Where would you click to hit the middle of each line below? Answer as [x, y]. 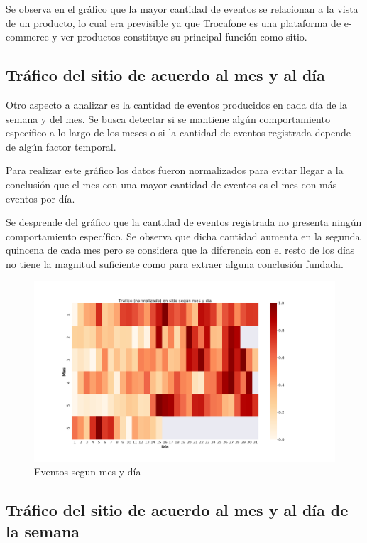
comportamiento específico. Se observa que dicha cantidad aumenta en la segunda [183, 236]
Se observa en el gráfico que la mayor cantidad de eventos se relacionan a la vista [182, 9]
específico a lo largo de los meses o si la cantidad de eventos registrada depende [178, 133]
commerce [27, 37]
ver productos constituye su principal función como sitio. [184, 37]
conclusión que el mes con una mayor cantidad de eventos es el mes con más [171, 184]
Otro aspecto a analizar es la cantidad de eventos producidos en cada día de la [177, 104]
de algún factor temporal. [61, 146]
